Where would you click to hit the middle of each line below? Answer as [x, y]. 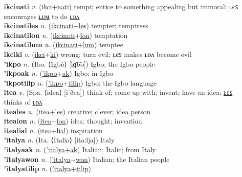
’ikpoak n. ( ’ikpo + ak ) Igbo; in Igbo [59, 73]
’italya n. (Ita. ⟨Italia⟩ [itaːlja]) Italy [59, 140]
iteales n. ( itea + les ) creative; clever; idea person [77, 111]
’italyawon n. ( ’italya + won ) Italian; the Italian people [87, 159]
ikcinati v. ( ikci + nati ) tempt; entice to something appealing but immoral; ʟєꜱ [121, 6]
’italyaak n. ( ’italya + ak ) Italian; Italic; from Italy [80, 149]
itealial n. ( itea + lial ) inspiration [53, 130]
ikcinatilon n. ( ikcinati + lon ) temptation [66, 35]
